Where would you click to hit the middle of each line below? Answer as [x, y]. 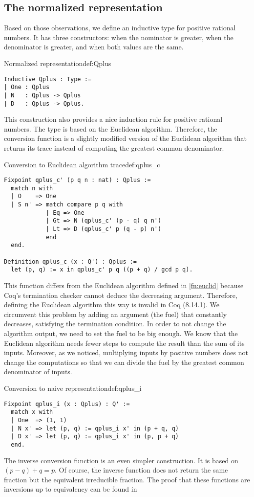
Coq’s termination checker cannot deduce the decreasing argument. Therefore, [121, 295]
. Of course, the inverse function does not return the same [141, 470]
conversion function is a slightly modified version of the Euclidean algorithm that [125, 138]
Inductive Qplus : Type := [48, 79]
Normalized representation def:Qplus [58, 63]
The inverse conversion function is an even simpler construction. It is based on [121, 460]
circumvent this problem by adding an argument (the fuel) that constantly [116, 314]
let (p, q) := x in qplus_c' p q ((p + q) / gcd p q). [102, 270]
